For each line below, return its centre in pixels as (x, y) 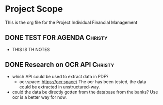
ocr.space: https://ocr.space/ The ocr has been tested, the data (83, 82)
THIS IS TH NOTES (31, 49)
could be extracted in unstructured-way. (60, 87)
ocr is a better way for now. (39, 97)
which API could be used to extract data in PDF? (60, 76)
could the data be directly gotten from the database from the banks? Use (85, 92)
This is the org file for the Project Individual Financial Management (71, 22)
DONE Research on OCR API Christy (60, 65)
